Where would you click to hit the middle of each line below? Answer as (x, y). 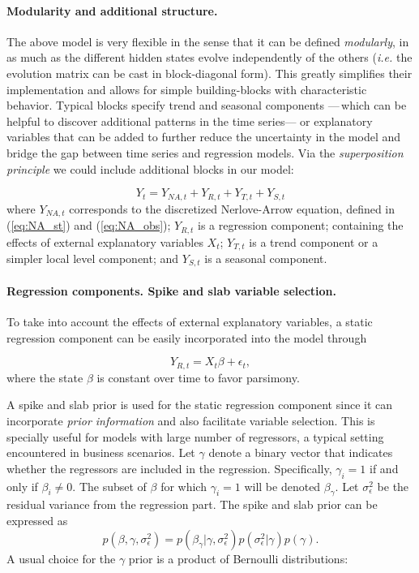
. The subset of (109, 486)
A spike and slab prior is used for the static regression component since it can (200, 405)
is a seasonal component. (266, 258)
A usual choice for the (61, 558)
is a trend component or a (314, 241)
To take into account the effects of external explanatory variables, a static (190, 322)
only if (22, 486)
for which (184, 486)
